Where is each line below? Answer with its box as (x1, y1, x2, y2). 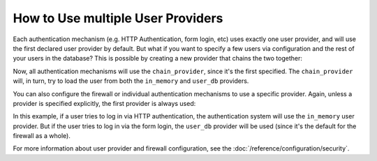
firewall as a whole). (13, 132, 71, 140)
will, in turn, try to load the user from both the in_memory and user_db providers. (13, 77, 249, 85)
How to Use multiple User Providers (13, 10, 223, 26)
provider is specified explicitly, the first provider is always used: (13, 99, 196, 107)
